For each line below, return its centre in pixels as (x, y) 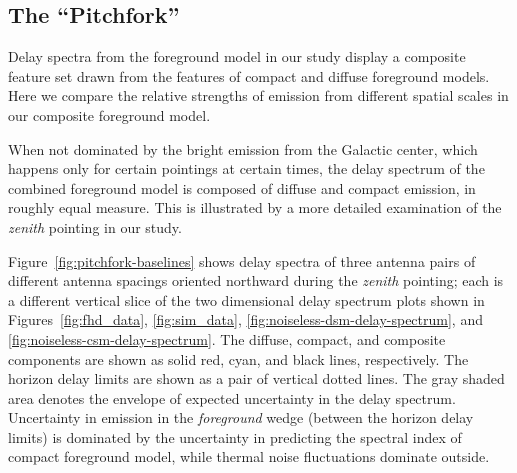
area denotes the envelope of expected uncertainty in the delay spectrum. (232, 397)
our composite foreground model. (109, 114)
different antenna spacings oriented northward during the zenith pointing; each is (256, 280)
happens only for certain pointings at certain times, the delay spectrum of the (246, 168)
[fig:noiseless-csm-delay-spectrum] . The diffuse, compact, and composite (227, 338)
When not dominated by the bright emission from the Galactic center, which (243, 148)
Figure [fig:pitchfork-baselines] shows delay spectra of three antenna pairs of (242, 260)
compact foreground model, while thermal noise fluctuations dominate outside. (249, 456)
